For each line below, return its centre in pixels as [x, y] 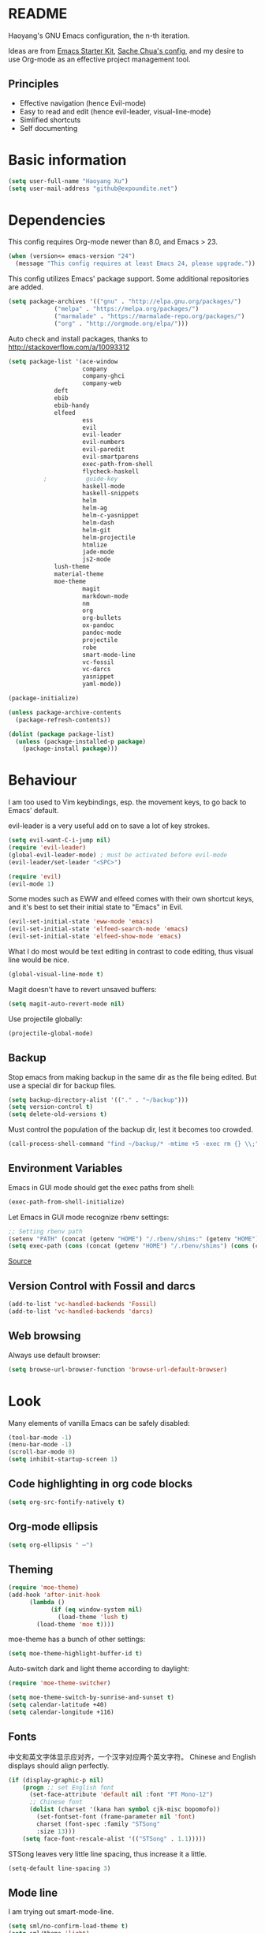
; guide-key [80, 479]
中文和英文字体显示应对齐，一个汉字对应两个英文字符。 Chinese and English [132, 1756]
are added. [26, 287]
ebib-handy [72, 405]
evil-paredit [104, 450]
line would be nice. [39, 960]
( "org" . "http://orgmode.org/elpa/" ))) [121, 323]
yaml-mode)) [102, 684]
